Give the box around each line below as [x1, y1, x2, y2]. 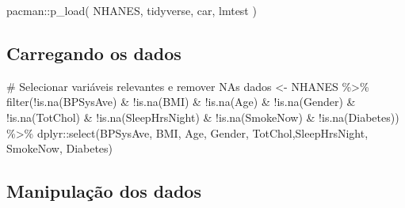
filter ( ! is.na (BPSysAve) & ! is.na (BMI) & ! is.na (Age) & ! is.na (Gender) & [6, 93, 356, 110]
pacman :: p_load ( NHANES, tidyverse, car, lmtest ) [6, 2, 257, 18]
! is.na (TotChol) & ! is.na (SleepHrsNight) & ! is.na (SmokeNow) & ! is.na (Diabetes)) [6, 108, 399, 125]
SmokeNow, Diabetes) [6, 140, 113, 157]
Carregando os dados [6, 40, 181, 65]
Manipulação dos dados [6, 179, 201, 203]
